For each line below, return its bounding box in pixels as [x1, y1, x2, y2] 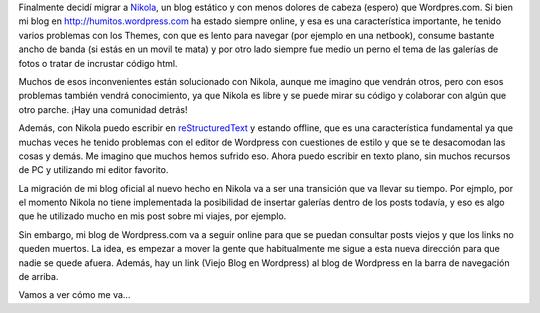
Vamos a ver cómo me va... [18, 289, 131, 301]
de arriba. [18, 271, 59, 283]
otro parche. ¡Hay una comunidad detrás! [18, 103, 189, 115]
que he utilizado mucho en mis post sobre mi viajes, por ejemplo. [18, 210, 287, 222]
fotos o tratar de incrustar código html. [18, 57, 178, 69]
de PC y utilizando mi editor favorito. [18, 164, 169, 176]
